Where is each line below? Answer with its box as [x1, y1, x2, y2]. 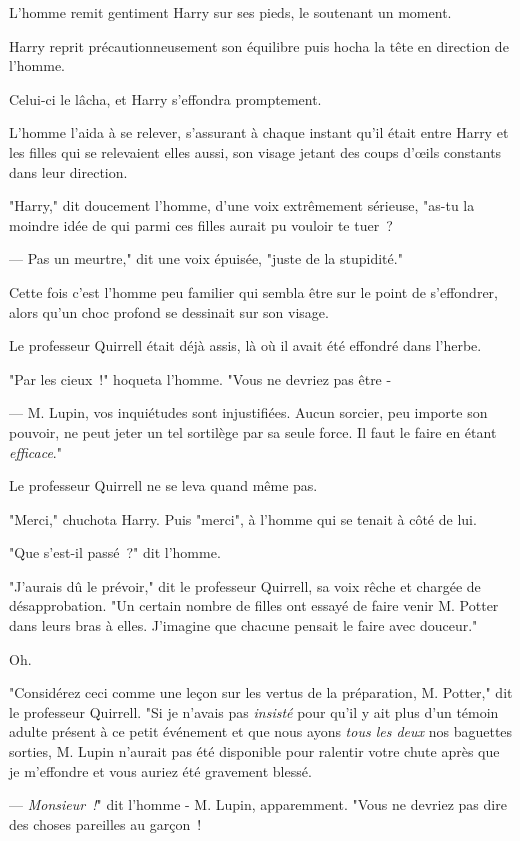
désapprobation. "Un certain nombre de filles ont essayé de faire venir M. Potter [9, 595, 499, 616]
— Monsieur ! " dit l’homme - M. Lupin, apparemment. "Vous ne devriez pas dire [9, 794, 507, 815]
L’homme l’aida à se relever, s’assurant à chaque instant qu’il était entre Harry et [9, 122, 509, 143]
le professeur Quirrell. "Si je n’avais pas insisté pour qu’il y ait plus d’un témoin [9, 701, 499, 722]
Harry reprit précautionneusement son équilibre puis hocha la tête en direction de [9, 35, 509, 56]
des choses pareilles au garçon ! [9, 813, 202, 834]
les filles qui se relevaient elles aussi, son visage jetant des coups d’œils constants [9, 141, 502, 162]
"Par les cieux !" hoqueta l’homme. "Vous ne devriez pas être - [9, 368, 392, 389]
